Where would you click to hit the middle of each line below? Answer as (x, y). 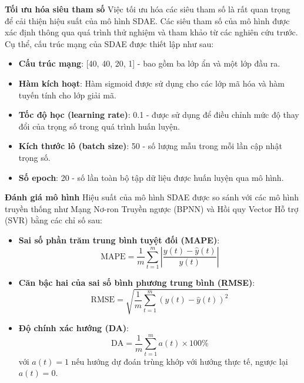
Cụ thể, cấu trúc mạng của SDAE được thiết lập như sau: (109, 43)
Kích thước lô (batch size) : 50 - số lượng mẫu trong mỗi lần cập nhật (150, 146)
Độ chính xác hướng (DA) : (74, 327)
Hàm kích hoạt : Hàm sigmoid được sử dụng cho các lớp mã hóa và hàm (151, 83)
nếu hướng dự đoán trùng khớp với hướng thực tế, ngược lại (180, 361)
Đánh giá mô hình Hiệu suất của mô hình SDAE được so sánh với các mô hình (152, 197)
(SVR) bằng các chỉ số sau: (54, 220)
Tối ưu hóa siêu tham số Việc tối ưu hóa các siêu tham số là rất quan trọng (148, 9)
